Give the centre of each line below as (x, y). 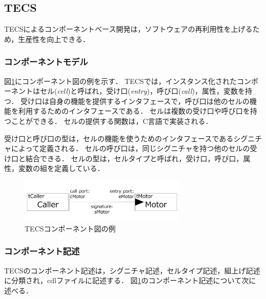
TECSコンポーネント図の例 (70, 228)
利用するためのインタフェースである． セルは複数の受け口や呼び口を (134, 111)
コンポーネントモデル (46, 62)
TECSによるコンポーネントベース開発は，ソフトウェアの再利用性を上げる (128, 29)
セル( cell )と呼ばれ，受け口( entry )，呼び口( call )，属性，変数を (142, 91)
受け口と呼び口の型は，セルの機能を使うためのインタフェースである (119, 138)
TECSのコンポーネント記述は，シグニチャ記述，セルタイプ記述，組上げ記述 (132, 270)
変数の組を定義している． (61, 168)
